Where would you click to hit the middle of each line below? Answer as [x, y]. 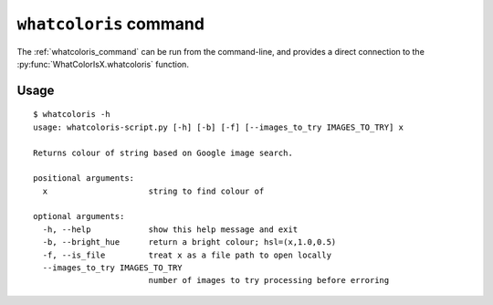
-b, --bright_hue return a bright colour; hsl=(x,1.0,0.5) [189, 242]
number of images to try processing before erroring [269, 280]
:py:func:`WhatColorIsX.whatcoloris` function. [103, 64]
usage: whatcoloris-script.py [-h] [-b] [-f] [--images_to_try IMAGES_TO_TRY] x [219, 127]
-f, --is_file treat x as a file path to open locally [187, 255]
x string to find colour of [153, 191]
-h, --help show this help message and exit [170, 229]
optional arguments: [79, 216]
